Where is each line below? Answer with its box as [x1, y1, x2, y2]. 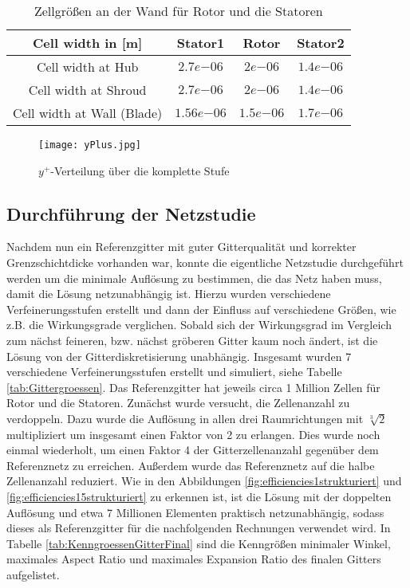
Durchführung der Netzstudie [6, 201, 256, 225]
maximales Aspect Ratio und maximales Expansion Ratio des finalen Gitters [6, 551, 381, 567]
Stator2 [297, 33, 345, 52]
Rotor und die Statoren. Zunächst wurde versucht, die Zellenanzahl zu [6, 394, 350, 411]
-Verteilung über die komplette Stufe [50, 162, 230, 178]
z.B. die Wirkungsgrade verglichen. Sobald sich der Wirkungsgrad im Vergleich [6, 316, 392, 333]
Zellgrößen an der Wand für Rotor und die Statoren [34, 2, 323, 20]
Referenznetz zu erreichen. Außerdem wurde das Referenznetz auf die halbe [6, 457, 375, 473]
